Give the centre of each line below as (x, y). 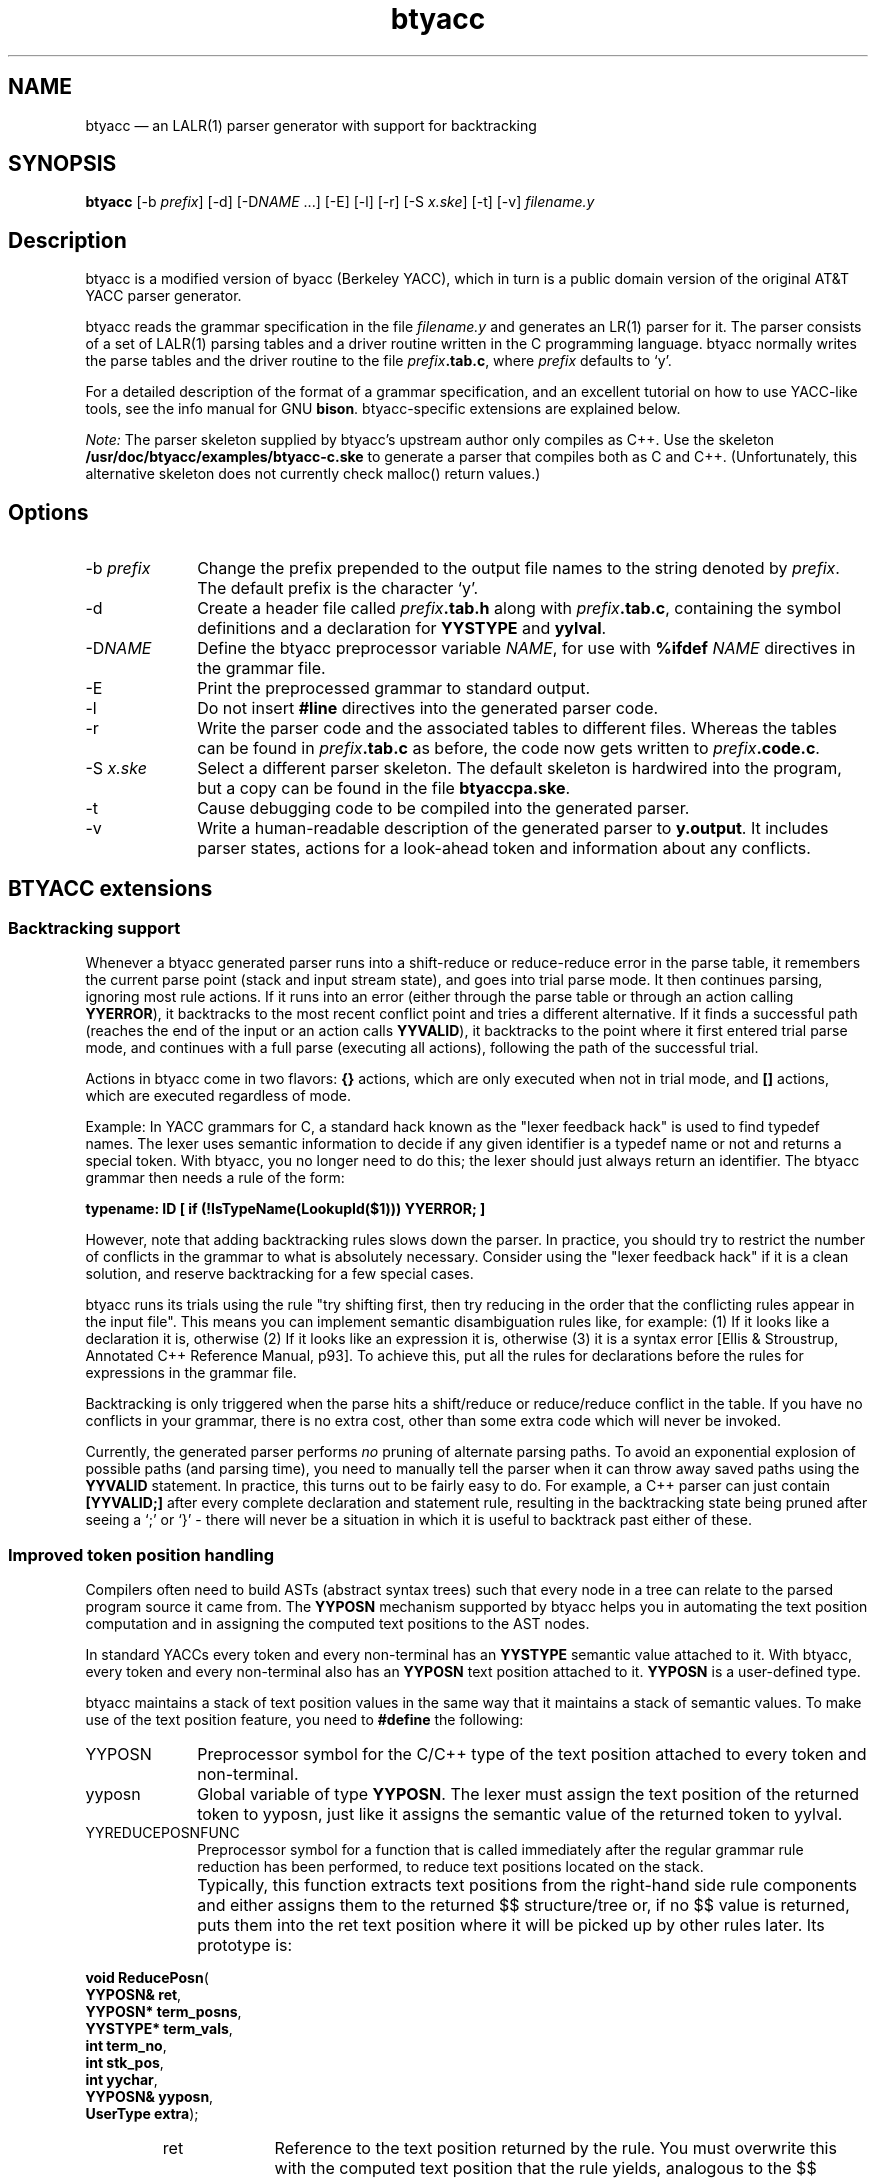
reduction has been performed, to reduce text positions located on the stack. (450, 1867)
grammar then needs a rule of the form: (215, 1178)
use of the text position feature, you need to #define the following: (304, 1720)
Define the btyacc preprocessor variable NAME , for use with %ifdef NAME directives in (526, 648)
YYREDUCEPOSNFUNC (162, 1833)
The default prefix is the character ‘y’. (338, 588)
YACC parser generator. (163, 296)
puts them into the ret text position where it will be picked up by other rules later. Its (511, 1925)
